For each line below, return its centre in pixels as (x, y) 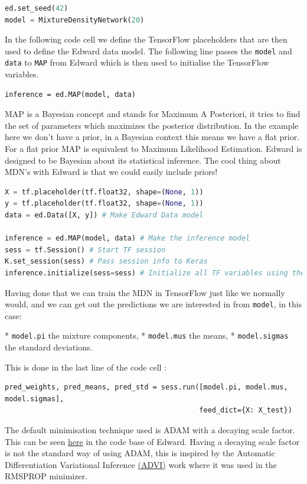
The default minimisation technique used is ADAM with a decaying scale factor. (150, 430)
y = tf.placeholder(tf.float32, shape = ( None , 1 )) (104, 204)
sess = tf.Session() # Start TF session (85, 250)
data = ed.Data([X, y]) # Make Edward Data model (104, 215)
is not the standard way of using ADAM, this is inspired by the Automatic (140, 453)
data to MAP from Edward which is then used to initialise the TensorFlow (137, 62)
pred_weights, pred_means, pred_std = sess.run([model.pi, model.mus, (146, 387)
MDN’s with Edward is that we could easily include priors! (111, 172)
